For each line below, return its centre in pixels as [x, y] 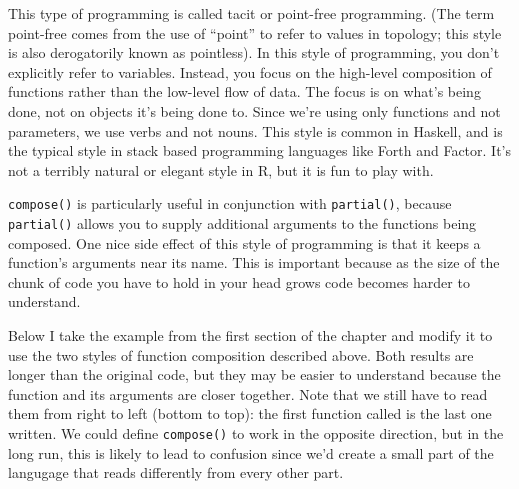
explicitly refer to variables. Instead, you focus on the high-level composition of [250, 71]
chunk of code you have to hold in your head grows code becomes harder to [239, 281]
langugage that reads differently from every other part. [176, 472]
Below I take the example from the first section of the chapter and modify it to [250, 335]
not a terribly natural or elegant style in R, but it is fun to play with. [221, 169]
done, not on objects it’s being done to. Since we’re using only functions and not [254, 110]
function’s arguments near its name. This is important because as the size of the [254, 262]
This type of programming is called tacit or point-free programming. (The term [251, 13]
